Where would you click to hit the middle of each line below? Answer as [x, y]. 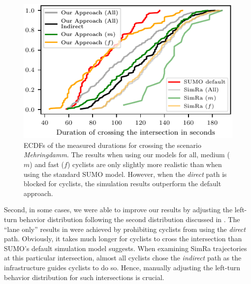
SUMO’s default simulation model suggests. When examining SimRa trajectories [125, 248]
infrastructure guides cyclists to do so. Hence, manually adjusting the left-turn [122, 267]
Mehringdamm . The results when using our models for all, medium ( [127, 155]
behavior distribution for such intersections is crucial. [84, 277]
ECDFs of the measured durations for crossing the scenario [112, 145]
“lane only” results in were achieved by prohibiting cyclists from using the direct [125, 229]
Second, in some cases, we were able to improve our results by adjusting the [118, 210]
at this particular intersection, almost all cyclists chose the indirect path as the [123, 258]
